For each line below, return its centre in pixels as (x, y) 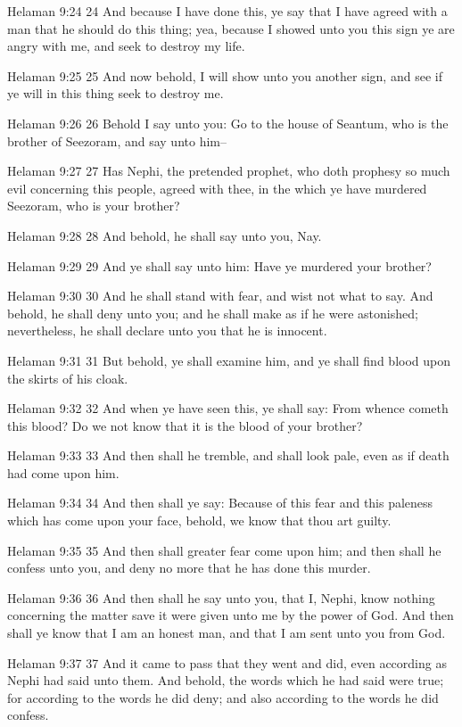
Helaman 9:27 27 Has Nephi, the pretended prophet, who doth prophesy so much (229, 171)
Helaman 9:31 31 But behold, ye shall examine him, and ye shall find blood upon (229, 360)
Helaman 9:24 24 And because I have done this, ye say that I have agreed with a (227, 11)
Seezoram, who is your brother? (94, 206)
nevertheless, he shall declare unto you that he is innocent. (167, 330)
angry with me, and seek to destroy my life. (126, 46)
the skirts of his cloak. (68, 378)
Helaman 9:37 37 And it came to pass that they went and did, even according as (227, 662)
